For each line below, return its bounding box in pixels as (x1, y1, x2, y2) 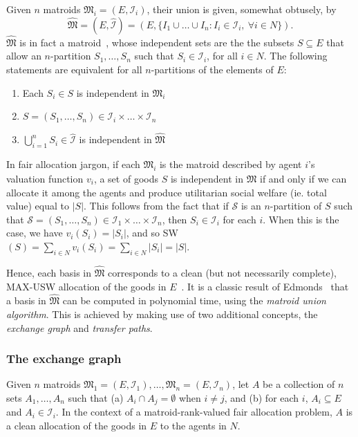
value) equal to (6, 198, 69, 213)
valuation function (6, 171, 84, 186)
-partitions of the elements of (151, 62, 274, 76)
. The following (263, 48, 328, 63)
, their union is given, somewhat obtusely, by (147, 2, 337, 16)
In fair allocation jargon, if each (6, 157, 140, 171)
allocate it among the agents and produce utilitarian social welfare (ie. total (6, 185, 327, 199)
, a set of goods (93, 171, 158, 186)
